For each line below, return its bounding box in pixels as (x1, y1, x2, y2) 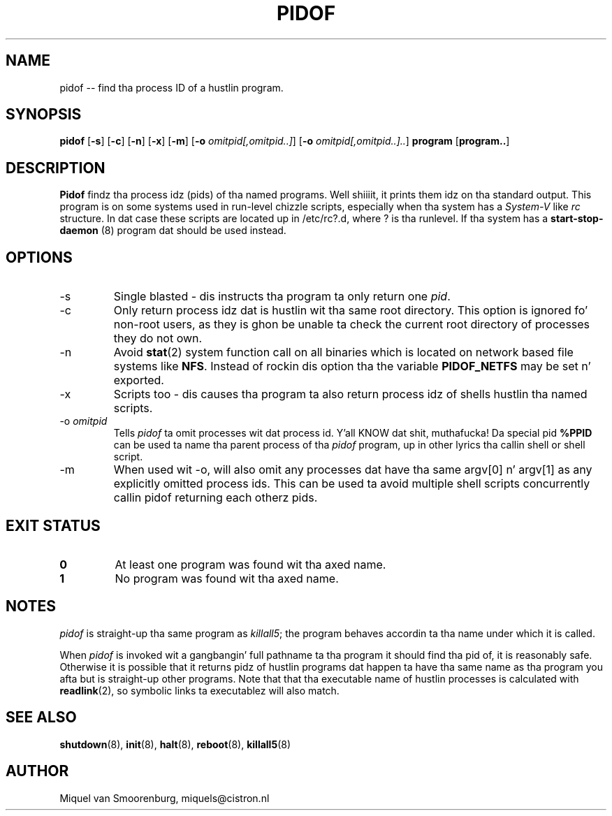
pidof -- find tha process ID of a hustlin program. (59, 81, 284, 94)
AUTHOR (6, 762, 69, 780)
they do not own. (113, 331, 203, 346)
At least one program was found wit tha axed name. (115, 557, 386, 571)
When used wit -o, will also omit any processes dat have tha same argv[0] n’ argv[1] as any (113, 462, 592, 477)
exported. (113, 373, 164, 388)
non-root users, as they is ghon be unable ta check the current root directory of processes (113, 317, 590, 332)
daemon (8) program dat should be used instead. (59, 224, 286, 237)
